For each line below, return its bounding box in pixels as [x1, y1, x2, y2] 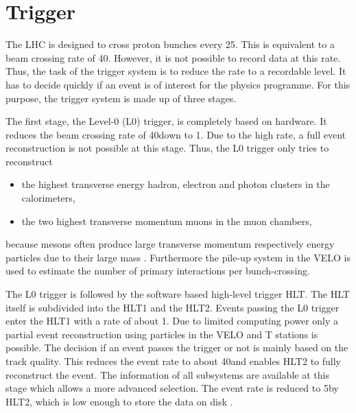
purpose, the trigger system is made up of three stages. [5, 91, 237, 105]
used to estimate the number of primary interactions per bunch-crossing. [5, 263, 310, 278]
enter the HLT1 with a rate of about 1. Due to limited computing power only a [5, 314, 339, 328]
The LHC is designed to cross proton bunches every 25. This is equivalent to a [5, 37, 335, 51]
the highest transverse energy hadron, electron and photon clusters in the [21, 177, 330, 191]
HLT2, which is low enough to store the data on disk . [5, 394, 233, 408]
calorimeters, [21, 191, 75, 205]
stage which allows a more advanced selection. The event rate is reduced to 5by [5, 381, 339, 395]
